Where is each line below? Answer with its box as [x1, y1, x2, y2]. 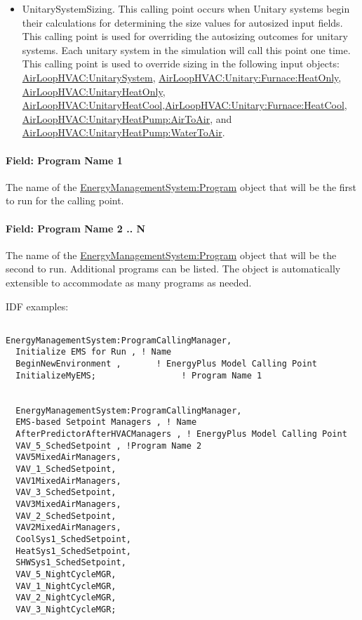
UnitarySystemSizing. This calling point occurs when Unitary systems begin [22, 1, 350, 15]
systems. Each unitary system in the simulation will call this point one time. [22, 42, 351, 57]
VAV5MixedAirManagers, [15, 452, 121, 463]
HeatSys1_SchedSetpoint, [15, 546, 131, 556]
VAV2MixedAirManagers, [15, 522, 121, 533]
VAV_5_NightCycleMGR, [15, 569, 116, 579]
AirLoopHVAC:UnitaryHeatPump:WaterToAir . [22, 125, 225, 140]
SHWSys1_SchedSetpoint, [15, 558, 126, 568]
